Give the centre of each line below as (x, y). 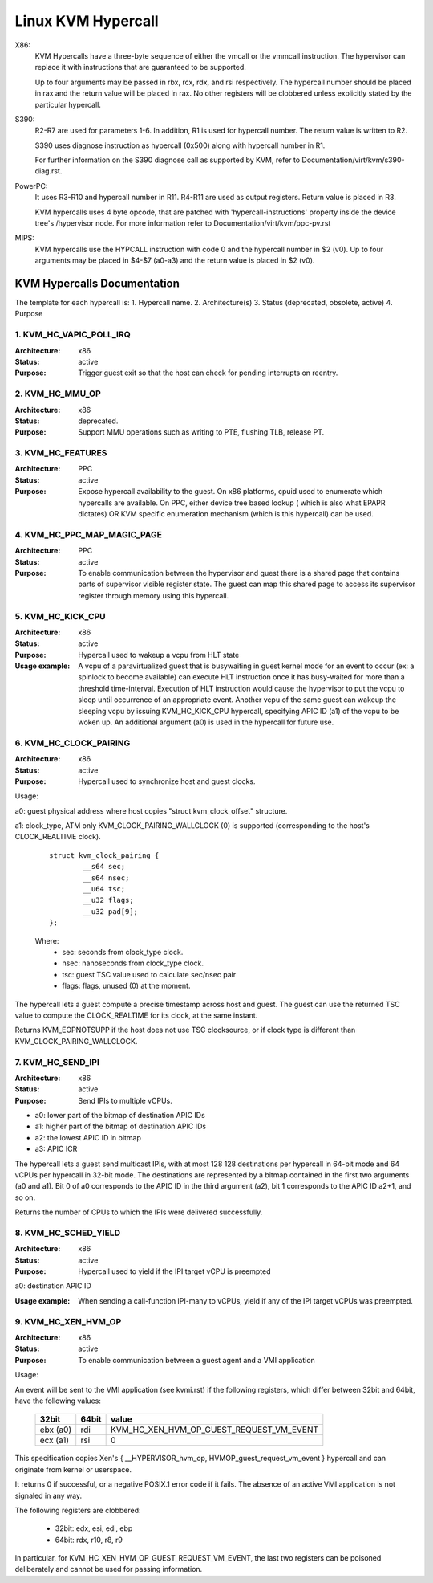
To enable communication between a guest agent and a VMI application (197, 1360)
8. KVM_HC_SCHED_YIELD (67, 1233)
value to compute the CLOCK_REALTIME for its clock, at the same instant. (136, 1015)
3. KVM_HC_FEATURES (61, 453)
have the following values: (58, 1401)
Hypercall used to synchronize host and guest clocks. (167, 781)
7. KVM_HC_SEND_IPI (57, 1062)
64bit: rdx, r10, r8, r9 (89, 1540)
